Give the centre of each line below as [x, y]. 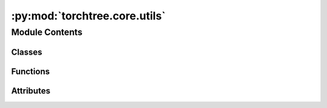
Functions [31, 71]
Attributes [31, 91]
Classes [27, 52]
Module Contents [47, 32]
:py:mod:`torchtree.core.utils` [88, 16]
